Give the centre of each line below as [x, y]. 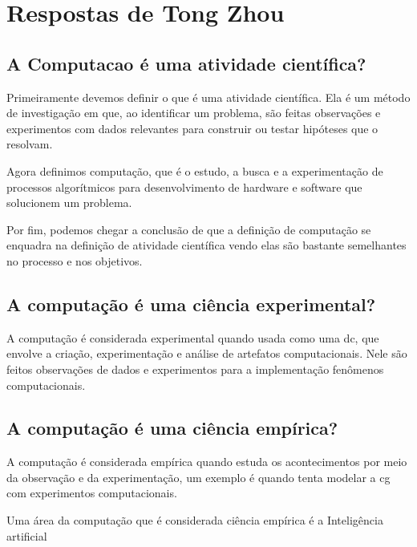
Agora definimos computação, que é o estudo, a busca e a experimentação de [195, 170]
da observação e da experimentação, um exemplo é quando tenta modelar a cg [198, 477]
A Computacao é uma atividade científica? [186, 63]
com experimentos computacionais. [92, 493]
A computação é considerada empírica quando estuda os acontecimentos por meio [207, 462]
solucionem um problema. [69, 203]
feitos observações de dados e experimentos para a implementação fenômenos [195, 369]
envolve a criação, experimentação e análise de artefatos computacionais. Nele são [207, 353]
